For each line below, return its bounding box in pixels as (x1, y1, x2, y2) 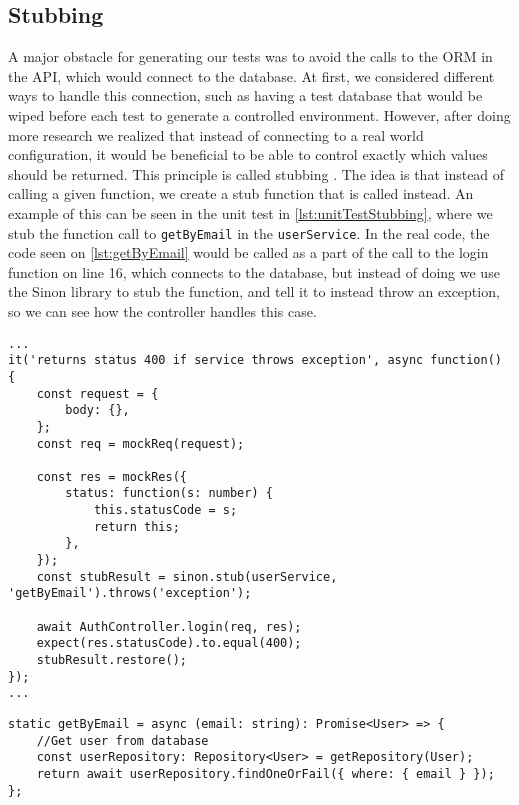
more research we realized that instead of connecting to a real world (8, 124, 424, 145)
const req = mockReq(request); (36, 436, 245, 451)
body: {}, (65, 403, 130, 418)
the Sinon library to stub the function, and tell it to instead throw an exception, (8, 281, 500, 302)
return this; (93, 519, 180, 534)
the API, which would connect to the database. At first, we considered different (8, 65, 495, 86)
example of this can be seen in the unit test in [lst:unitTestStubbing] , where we (8, 202, 493, 223)
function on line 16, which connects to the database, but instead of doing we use (8, 261, 500, 282)
